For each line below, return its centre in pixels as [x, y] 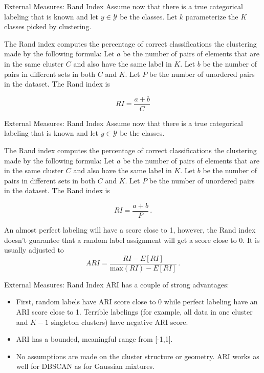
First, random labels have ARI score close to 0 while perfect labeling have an [137, 302]
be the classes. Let [149, 16]
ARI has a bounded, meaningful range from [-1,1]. [94, 339]
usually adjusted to [34, 250]
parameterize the [212, 16]
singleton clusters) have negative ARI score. [119, 322]
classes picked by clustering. [48, 26]
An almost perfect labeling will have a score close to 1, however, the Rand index [130, 230]
